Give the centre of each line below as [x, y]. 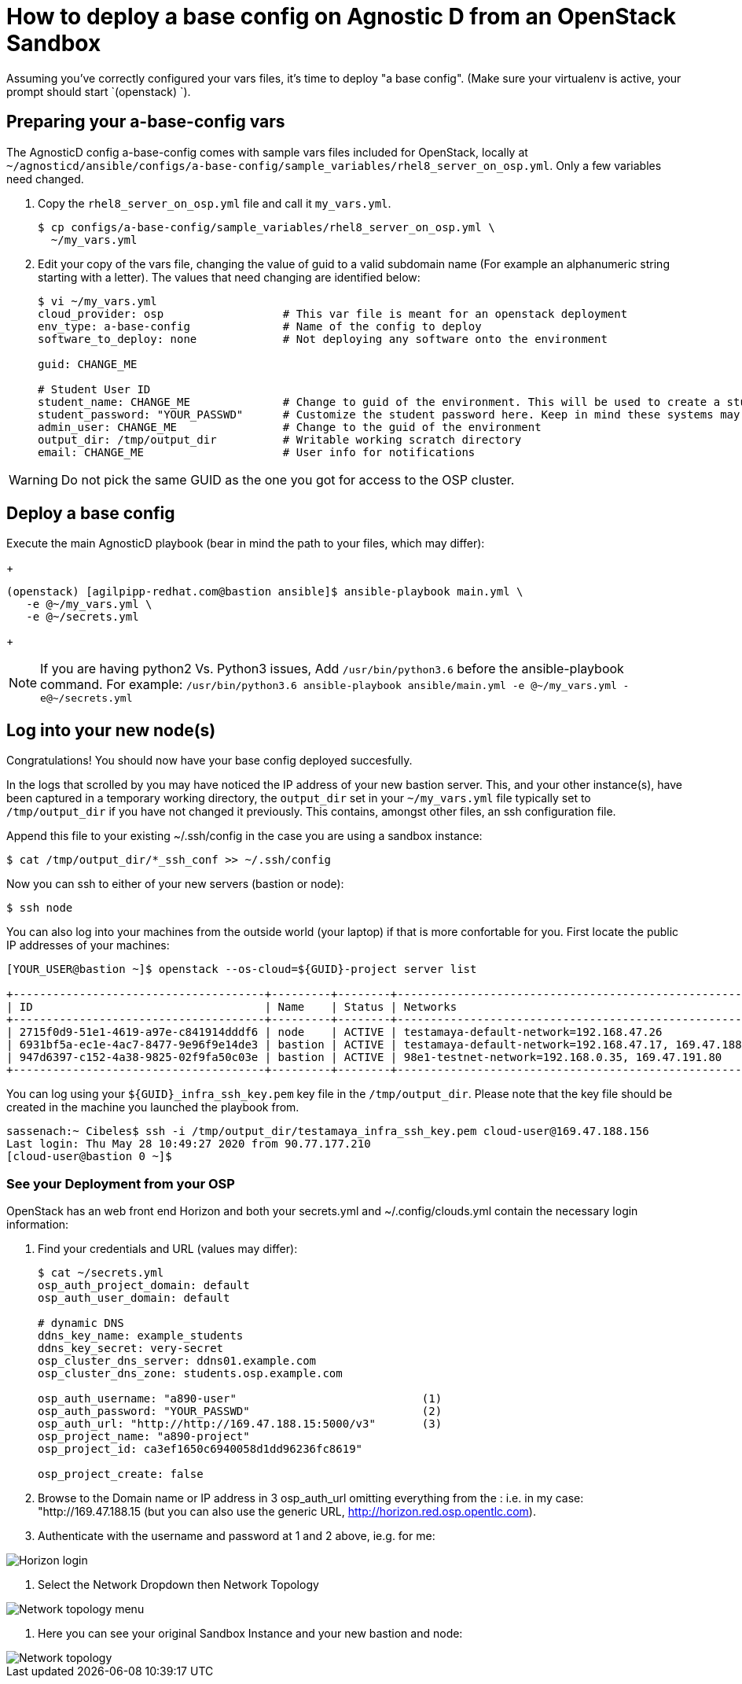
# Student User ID [94, 389]
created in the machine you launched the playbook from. [153, 1107]
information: [38, 1225]
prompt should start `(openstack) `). [99, 91]
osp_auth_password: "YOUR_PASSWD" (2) [240, 1411]
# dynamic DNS [81, 1323]
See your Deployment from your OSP [121, 1183]
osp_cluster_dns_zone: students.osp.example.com [190, 1374]
